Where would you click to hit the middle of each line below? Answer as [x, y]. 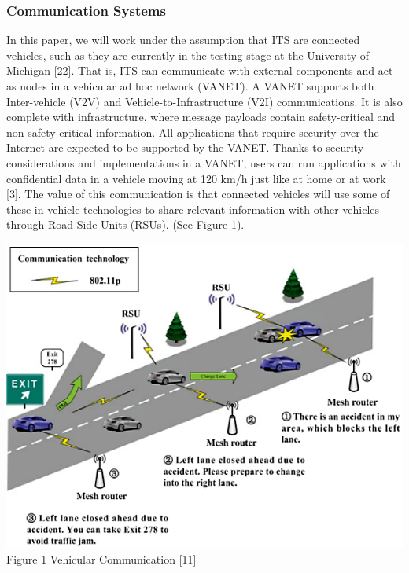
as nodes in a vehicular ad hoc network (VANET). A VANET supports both [190, 86]
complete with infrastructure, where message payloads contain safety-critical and [201, 117]
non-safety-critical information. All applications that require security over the [193, 132]
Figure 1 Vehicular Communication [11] [101, 558]
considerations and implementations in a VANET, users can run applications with [204, 162]
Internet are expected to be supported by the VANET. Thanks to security [185, 147]
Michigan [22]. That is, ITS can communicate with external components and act [200, 70]
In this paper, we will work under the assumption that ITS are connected [183, 40]
